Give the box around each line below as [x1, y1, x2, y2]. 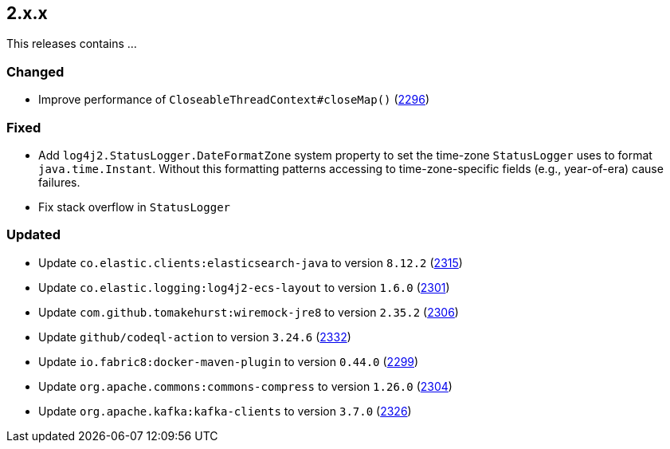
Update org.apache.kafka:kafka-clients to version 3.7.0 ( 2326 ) [38, 404, 412, 418]
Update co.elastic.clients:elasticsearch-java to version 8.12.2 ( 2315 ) [38, 255, 463, 270]
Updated [6, 226, 61, 243]
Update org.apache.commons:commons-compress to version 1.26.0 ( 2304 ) [38, 379, 453, 393]
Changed [6, 63, 65, 80]
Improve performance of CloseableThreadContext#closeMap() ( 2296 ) [38, 93, 430, 107]
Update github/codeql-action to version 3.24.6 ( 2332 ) [38, 329, 351, 344]
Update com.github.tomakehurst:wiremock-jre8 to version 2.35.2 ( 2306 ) [38, 305, 459, 319]
